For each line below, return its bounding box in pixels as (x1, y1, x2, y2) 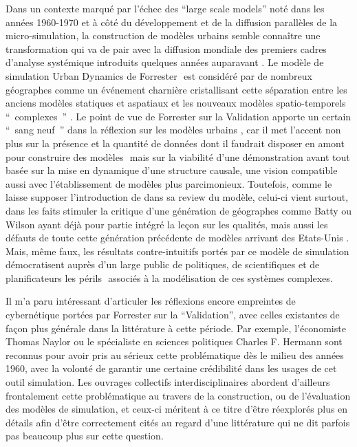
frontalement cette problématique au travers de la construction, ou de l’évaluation (6, 388, 351, 402)
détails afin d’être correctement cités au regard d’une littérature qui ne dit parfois (6, 415, 350, 429)
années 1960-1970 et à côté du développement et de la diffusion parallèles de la (6, 14, 338, 29)
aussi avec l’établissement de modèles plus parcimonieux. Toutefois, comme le (6, 176, 332, 190)
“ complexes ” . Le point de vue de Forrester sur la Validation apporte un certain (6, 109, 351, 123)
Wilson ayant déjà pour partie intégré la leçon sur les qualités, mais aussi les (6, 217, 328, 231)
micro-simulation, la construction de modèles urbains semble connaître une (6, 28, 321, 43)
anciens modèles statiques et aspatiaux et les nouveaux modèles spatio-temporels (6, 96, 346, 110)
